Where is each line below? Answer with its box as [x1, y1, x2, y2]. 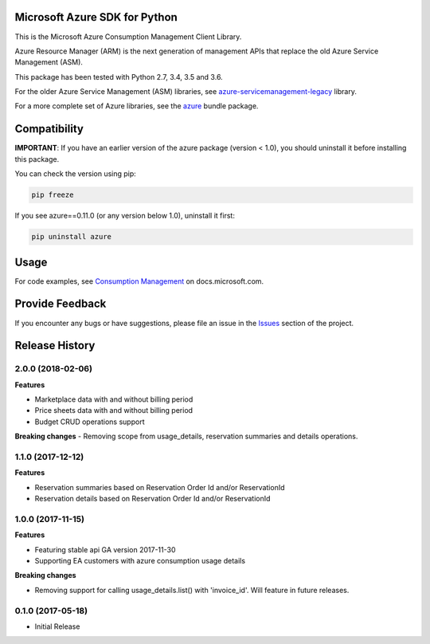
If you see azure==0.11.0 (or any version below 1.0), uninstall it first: [14, 211, 235, 221]
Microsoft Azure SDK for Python [14, 10, 178, 24]
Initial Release [34, 622, 80, 631]
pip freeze [31, 190, 74, 199]
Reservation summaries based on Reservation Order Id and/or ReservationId [34, 482, 286, 492]
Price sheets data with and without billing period [34, 406, 193, 415]
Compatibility [14, 122, 84, 135]
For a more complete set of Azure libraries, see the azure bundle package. [14, 101, 259, 111]
